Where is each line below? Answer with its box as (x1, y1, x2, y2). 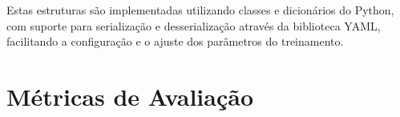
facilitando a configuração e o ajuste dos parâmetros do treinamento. (6, 33, 344, 50)
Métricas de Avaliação (6, 79, 254, 112)
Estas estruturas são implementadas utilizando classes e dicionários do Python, (6, 2, 394, 18)
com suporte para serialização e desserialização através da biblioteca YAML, (6, 17, 381, 34)
